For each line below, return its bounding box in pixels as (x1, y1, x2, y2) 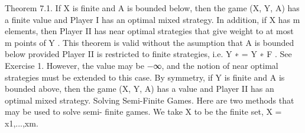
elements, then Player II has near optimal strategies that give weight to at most (5, 25, 294, 37)
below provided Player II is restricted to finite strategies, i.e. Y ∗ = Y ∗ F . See (5, 48, 292, 60)
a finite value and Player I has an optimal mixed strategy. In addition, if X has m (5, 13, 300, 25)
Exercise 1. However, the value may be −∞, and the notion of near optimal (5, 59, 278, 71)
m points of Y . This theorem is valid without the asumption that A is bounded (5, 36, 294, 48)
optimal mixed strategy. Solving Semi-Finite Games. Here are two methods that (5, 94, 294, 106)
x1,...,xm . (5, 117, 38, 129)
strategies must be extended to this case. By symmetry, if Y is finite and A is (5, 71, 285, 83)
